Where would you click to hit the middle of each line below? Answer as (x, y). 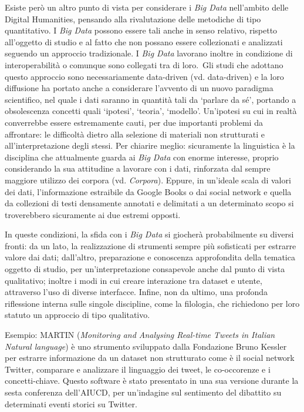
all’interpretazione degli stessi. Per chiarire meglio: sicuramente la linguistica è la (150, 145)
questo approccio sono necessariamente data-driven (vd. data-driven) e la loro (144, 76)
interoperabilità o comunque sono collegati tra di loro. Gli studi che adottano (144, 64)
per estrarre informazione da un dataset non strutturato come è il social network (150, 358)
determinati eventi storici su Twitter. (71, 403)
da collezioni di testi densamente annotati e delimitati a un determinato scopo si (149, 203)
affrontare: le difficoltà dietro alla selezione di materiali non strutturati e (135, 134)
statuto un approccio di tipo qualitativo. (77, 315)
